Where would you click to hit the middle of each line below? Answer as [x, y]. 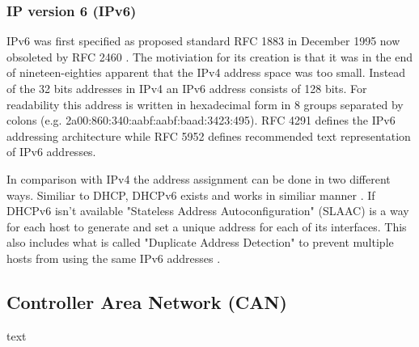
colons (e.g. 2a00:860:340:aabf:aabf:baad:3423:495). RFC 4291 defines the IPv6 [201, 120]
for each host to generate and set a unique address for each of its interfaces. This [207, 226]
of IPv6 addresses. [51, 152]
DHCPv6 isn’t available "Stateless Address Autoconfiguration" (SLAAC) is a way [208, 211]
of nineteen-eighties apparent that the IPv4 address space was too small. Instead [206, 72]
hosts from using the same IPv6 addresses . [114, 258]
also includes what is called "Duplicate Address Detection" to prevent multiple [200, 242]
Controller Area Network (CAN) [147, 301]
